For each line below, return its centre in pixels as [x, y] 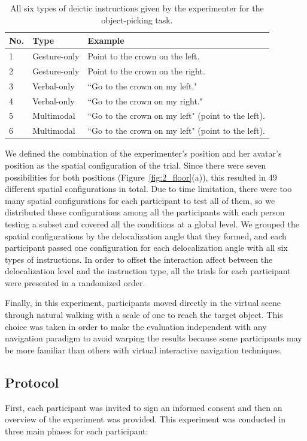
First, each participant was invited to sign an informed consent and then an [144, 407]
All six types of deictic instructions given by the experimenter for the [137, 8]
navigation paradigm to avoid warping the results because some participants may [153, 338]
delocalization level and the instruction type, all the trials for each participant [148, 271]
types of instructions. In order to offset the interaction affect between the [139, 259]
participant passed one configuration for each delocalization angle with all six [146, 247]
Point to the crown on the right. [146, 70]
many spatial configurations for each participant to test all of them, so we [140, 200]
